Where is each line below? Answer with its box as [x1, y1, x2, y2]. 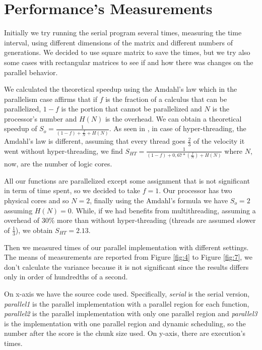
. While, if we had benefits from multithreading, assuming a [71, 205, 256, 215]
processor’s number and [4, 113, 77, 124]
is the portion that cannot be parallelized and [61, 103, 202, 114]
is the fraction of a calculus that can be [105, 93, 227, 104]
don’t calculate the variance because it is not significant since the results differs [4, 261, 249, 272]
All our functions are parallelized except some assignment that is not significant [4, 175, 250, 186]
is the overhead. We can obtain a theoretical [105, 113, 242, 124]
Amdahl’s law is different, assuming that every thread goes [4, 136, 185, 146]
